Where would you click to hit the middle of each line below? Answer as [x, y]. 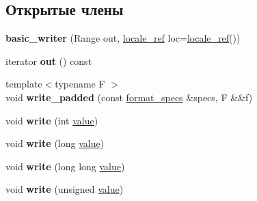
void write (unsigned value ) [65, 189]
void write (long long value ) [65, 166]
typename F [80, 84]
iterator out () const [49, 61]
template [24, 84]
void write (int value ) [52, 120]
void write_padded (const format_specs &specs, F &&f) [129, 97]
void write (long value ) [55, 143]
